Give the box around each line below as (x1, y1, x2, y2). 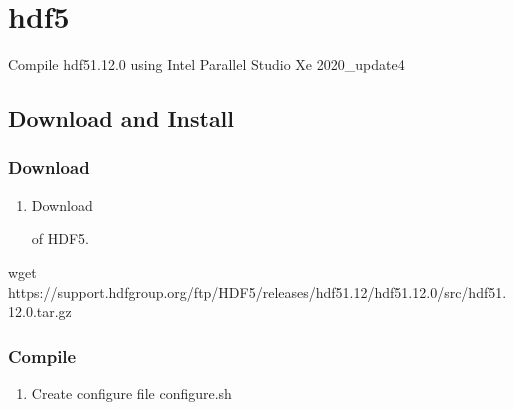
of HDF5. (31, 228, 89, 249)
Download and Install (8, 103, 235, 134)
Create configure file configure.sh (31, 382, 232, 403)
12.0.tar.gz (8, 301, 72, 322)
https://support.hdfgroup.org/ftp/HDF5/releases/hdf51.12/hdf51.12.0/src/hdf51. (8, 281, 507, 302)
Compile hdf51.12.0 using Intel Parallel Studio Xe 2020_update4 (8, 54, 405, 75)
